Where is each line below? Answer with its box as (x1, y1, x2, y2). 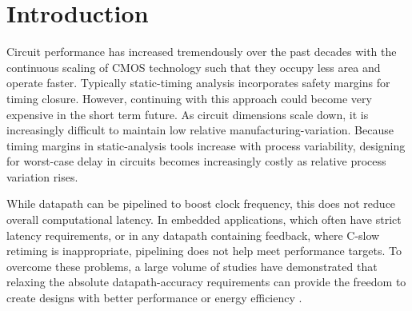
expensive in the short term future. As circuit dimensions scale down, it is (6, 106, 369, 122)
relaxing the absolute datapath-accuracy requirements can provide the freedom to (6, 273, 406, 290)
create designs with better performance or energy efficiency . (6, 289, 302, 306)
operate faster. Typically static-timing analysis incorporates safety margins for (6, 74, 390, 91)
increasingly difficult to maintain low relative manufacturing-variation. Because (6, 122, 394, 138)
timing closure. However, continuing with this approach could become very (6, 90, 372, 106)
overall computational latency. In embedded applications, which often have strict (6, 211, 402, 228)
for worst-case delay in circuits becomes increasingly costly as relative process (6, 153, 386, 169)
